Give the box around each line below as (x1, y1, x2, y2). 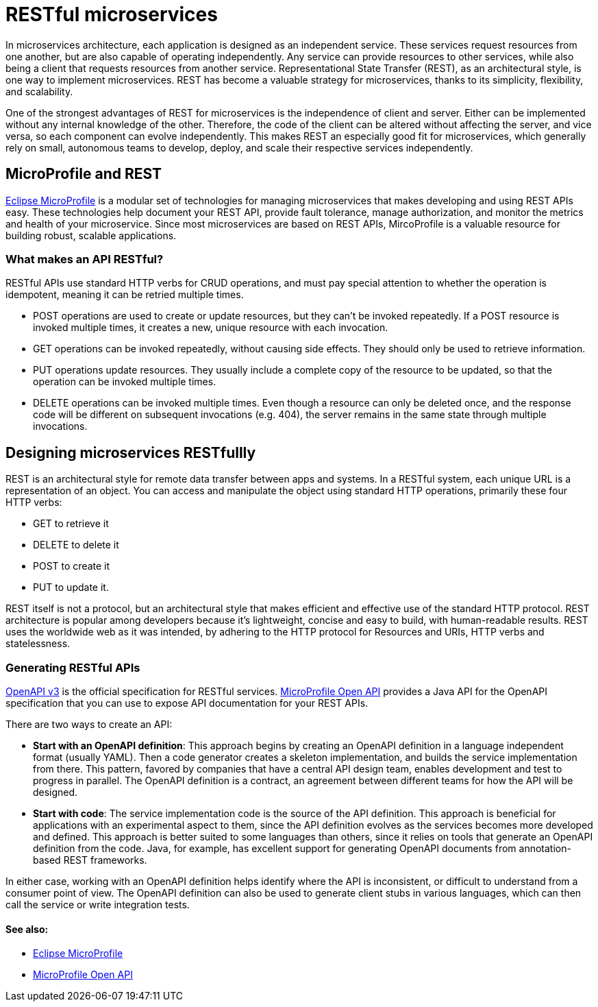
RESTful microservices (5, 3, 218, 26)
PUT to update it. (33, 581, 109, 594)
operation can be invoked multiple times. (33, 376, 216, 388)
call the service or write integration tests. (5, 898, 190, 910)
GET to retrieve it (33, 518, 109, 530)
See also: (5, 923, 49, 935)
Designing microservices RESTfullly (5, 444, 256, 461)
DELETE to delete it (33, 539, 119, 551)
